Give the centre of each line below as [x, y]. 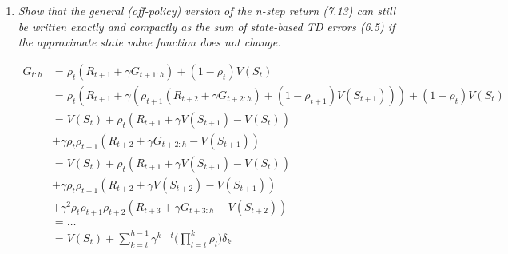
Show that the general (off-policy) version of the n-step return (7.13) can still [207, 10]
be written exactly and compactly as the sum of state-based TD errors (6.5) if [206, 26]
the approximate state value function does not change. [149, 42]
